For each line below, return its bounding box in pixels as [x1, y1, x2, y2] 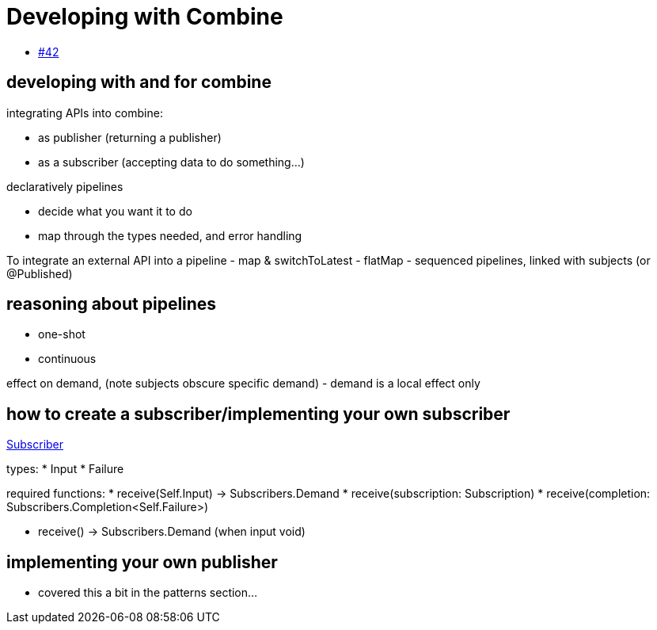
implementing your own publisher [6, 552, 278, 572]
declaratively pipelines [6, 179, 123, 193]
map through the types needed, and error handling [38, 228, 302, 242]
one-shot [38, 327, 85, 342]
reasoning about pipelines [6, 294, 217, 315]
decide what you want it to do [38, 204, 192, 218]
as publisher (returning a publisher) [38, 130, 222, 144]
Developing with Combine [6, 3, 283, 30]
